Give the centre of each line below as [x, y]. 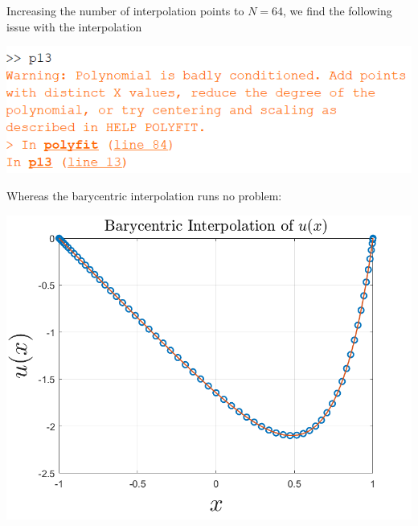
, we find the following [338, 10]
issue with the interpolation [74, 26]
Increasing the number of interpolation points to [125, 10]
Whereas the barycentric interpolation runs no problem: [144, 195]
